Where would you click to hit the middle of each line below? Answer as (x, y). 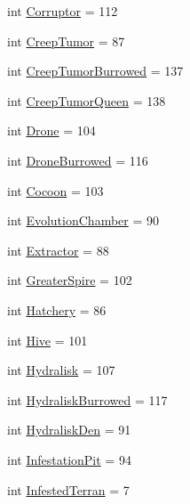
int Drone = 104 (51, 130)
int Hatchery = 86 (57, 309)
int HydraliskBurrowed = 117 (87, 399)
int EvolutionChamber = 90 (83, 220)
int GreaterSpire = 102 (70, 280)
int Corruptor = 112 (63, 11)
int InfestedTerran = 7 (68, 489)
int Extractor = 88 (58, 250)
